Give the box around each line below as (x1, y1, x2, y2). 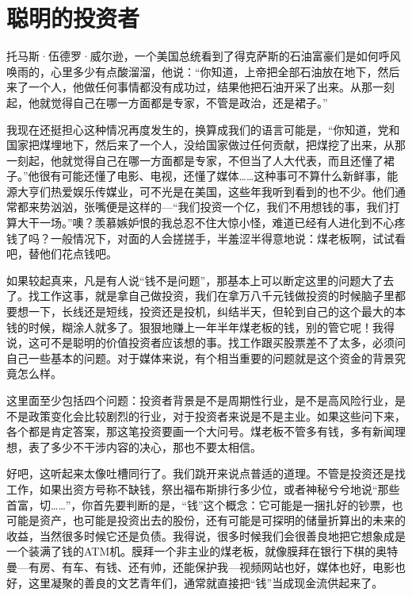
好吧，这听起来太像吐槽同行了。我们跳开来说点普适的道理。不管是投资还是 (6, 465, 395, 482)
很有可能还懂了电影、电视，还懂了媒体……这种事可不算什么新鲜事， (39, 167, 387, 184)
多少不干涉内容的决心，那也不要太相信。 (50, 438, 261, 455)
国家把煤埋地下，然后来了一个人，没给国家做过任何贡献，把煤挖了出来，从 (6, 137, 395, 153)
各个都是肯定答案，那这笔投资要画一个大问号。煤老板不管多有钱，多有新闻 (6, 423, 395, 440)
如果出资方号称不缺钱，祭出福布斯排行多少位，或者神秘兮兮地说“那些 (39, 480, 400, 497)
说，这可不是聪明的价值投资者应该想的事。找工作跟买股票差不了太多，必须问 (6, 334, 406, 351)
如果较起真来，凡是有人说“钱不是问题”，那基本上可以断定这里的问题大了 (6, 271, 383, 288)
